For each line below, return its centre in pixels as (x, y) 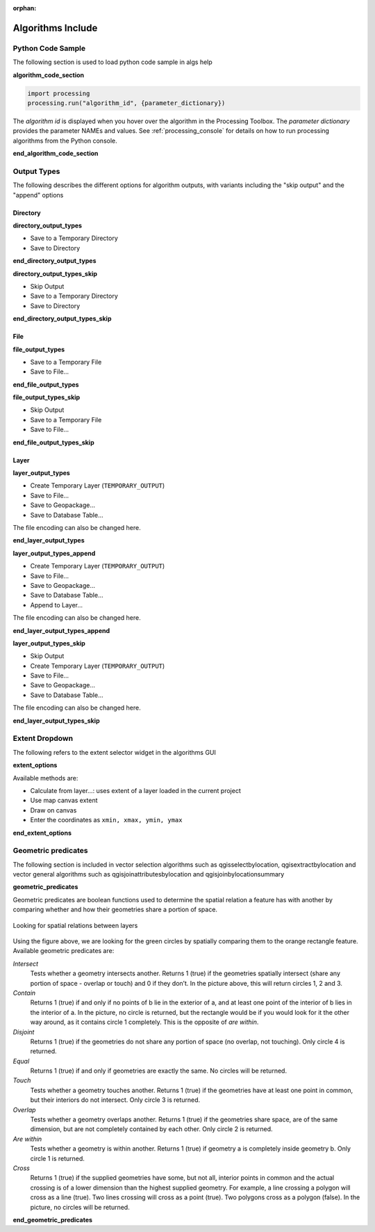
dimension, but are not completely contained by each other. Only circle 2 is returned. (151, 1129)
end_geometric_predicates (53, 1219)
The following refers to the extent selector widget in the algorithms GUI (115, 752)
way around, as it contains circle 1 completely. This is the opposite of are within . (144, 1022)
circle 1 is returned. (57, 1158)
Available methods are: (45, 778)
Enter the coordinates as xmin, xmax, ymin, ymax (106, 820)
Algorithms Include (55, 28)
